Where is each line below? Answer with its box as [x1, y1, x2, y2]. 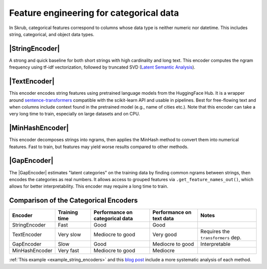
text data [152, 215, 174, 222]
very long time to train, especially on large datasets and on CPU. [9, 111, 140, 117]
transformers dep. [200, 234, 242, 241]
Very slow [57, 231, 81, 238]
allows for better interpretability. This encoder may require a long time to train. [9, 183, 168, 190]
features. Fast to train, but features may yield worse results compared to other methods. [9, 144, 189, 150]
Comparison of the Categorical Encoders [9, 196, 138, 205]
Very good [152, 231, 177, 238]
